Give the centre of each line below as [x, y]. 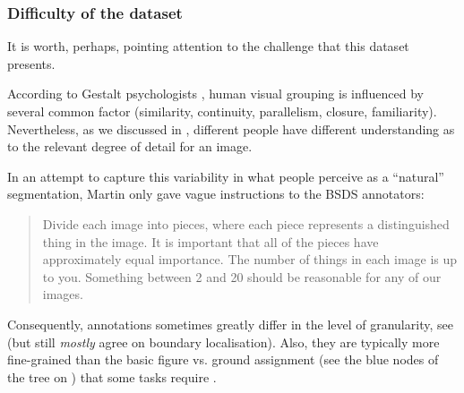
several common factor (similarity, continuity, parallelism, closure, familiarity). [222, 111]
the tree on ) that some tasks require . [112, 376]
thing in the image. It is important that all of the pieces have [211, 241]
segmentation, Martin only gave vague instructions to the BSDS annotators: [216, 194]
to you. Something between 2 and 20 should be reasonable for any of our [242, 276]
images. [63, 294]
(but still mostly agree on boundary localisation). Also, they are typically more [223, 342]
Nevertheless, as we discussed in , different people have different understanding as [231, 128]
